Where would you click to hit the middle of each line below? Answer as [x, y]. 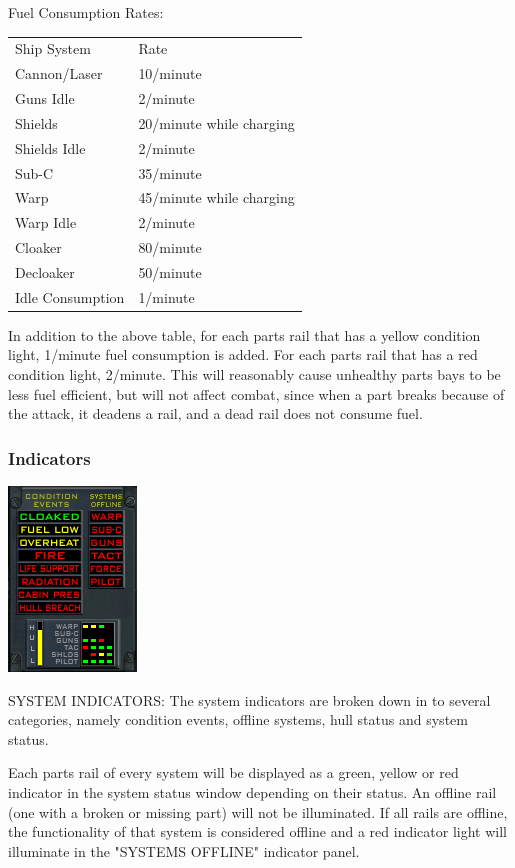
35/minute [170, 172]
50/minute [170, 271]
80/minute [170, 247]
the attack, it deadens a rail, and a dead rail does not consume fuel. [215, 413]
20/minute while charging [216, 122]
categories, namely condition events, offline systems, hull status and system [238, 719]
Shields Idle [50, 147]
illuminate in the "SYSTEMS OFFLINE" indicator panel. [184, 850]
